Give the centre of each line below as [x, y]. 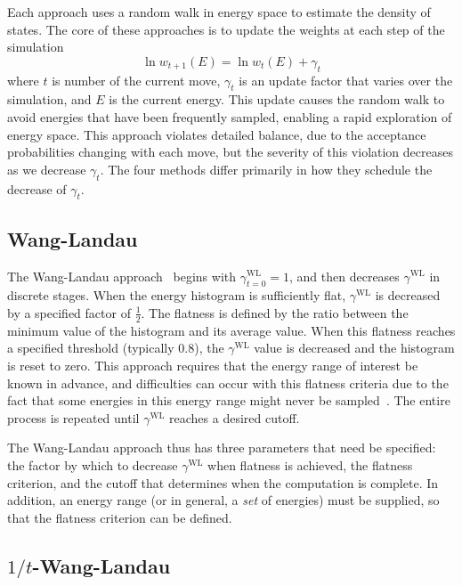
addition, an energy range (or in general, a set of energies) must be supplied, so [223, 500]
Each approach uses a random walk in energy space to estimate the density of [219, 12]
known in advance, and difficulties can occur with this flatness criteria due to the [228, 383]
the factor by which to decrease [93, 464]
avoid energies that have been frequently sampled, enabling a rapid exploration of [230, 116]
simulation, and [49, 99]
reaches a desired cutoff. [235, 417]
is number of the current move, [136, 80]
